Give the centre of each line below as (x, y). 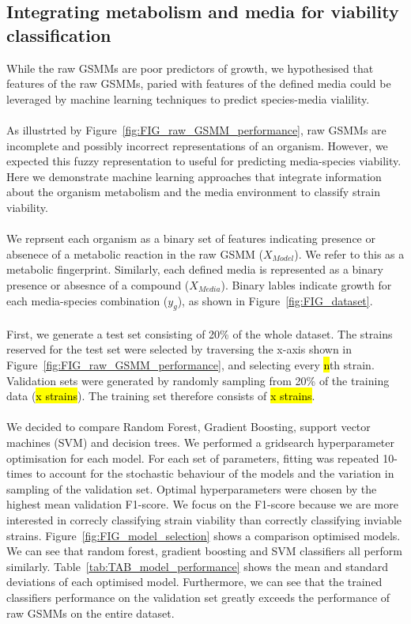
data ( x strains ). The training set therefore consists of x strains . (161, 396)
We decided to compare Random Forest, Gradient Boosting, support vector (189, 427)
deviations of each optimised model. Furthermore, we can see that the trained (194, 582)
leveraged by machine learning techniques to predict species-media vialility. (188, 98)
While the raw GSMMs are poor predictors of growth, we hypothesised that (190, 68)
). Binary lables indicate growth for (306, 284)
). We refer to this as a (349, 253)
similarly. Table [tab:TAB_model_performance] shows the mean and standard (197, 566)
